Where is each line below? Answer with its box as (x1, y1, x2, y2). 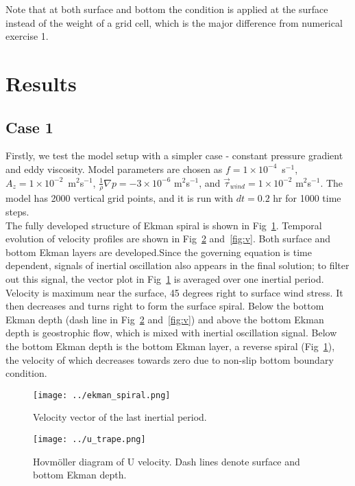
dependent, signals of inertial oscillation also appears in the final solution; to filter (5, 258, 350, 273)
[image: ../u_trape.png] (33, 434, 146, 444)
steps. (5, 204, 29, 218)
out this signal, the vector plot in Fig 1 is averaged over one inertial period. (5, 271, 324, 286)
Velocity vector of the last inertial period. (33, 410, 207, 424)
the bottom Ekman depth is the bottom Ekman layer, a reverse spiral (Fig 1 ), (5, 338, 335, 353)
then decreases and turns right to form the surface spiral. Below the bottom (5, 299, 324, 313)
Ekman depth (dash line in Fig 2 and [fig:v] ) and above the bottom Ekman (5, 312, 324, 326)
